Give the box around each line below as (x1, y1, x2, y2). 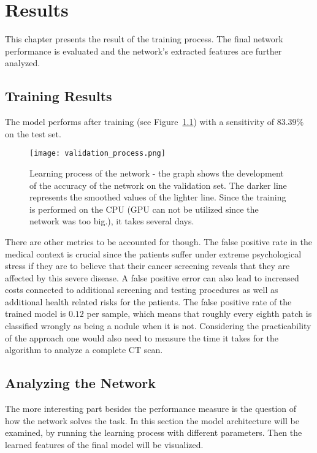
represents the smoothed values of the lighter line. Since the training (29, 191, 286, 204)
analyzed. (5, 56, 40, 69)
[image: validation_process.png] (29, 149, 166, 158)
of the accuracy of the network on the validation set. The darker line (29, 178, 287, 191)
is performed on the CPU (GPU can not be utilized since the (29, 202, 259, 215)
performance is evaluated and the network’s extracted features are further (5, 44, 282, 57)
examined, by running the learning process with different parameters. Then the (5, 426, 302, 439)
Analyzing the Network (5, 373, 156, 392)
